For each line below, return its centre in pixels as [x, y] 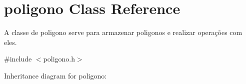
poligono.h [59, 59]
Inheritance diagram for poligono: [55, 75]
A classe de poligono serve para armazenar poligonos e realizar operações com [123, 32]
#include [18, 59]
